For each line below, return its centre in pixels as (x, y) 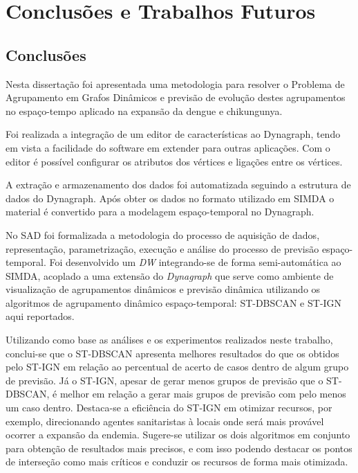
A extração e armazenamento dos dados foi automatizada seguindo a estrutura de (178, 185)
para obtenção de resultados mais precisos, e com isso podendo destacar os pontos (179, 448)
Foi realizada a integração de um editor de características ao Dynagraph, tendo (173, 134)
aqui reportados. (40, 316)
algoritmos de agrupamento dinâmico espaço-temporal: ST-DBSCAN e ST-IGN (174, 302)
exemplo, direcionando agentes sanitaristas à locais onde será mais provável (165, 421)
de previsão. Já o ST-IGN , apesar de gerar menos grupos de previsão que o (164, 380)
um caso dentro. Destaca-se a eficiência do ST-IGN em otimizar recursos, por (169, 408)
